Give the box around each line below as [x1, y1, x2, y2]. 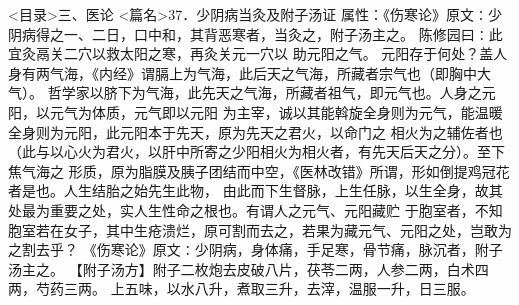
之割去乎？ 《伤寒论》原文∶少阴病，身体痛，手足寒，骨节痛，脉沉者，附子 [8, 239, 503, 260]
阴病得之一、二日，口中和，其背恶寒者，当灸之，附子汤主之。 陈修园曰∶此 [8, 23, 503, 44]
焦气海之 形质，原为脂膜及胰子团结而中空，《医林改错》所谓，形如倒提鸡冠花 [8, 160, 510, 181]
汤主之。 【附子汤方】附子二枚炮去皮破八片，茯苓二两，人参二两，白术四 [8, 258, 489, 279]
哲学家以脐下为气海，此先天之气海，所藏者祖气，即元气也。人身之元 [47, 82, 496, 103]
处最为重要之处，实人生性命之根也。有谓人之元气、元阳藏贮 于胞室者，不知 [8, 199, 503, 220]
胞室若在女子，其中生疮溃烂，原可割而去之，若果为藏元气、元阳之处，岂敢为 [8, 219, 512, 240]
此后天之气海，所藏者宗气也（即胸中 [238, 62, 477, 83]
